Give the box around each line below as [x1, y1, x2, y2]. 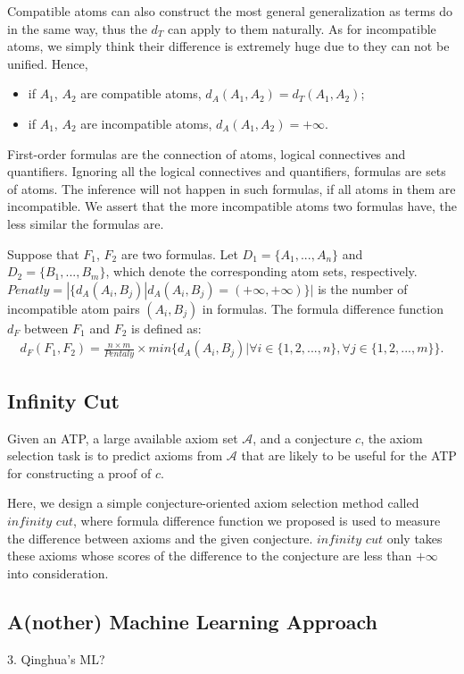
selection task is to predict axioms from [7, 446, 223, 465]
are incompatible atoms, [80, 114, 212, 132]
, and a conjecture [253, 428, 352, 447]
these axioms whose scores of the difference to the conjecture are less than [7, 546, 412, 565]
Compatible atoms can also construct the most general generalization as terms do [7, 2, 453, 20]
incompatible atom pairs [7, 299, 140, 317]
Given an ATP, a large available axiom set [7, 428, 238, 447]
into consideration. [7, 563, 109, 582]
